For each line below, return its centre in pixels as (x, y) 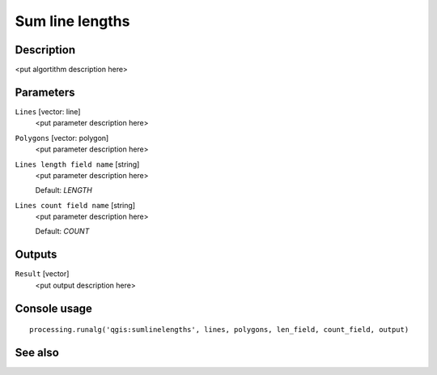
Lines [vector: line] (48, 111)
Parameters (45, 92)
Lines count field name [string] (75, 205)
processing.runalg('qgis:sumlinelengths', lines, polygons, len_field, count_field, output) (219, 330)
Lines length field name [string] (77, 164)
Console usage (54, 308)
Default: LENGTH (64, 190)
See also (37, 353)
